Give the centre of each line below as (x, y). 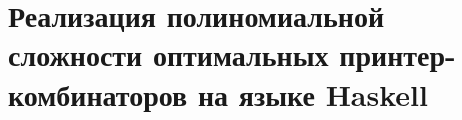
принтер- (397, 54)
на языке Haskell (312, 93)
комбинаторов (98, 93)
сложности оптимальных (168, 54)
